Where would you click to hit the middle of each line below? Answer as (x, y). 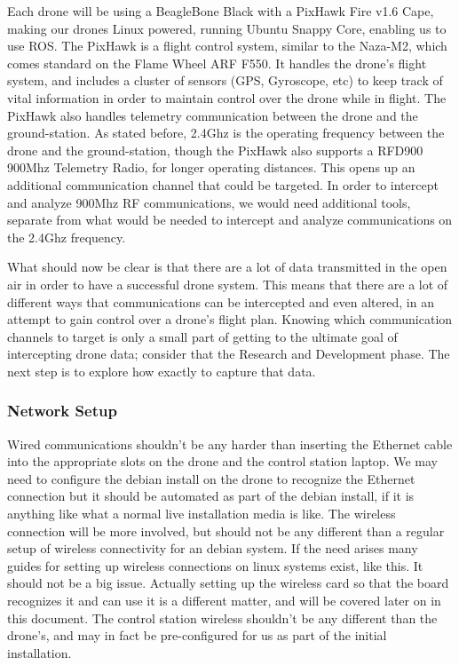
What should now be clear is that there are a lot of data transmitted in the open (227, 267)
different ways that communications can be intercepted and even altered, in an (221, 301)
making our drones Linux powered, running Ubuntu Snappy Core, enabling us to (227, 28)
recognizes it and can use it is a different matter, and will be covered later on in (224, 601)
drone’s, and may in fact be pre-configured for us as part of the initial (197, 635)
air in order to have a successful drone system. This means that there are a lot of (228, 284)
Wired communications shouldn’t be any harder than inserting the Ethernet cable (230, 443)
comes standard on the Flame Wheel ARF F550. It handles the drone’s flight (217, 63)
